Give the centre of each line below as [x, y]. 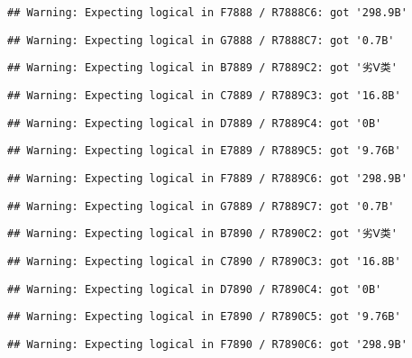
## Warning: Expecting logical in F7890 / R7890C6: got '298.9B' [207, 344]
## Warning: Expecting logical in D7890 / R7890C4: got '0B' [195, 289]
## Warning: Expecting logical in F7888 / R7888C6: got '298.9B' [207, 13]
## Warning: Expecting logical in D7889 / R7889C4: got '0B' [195, 123]
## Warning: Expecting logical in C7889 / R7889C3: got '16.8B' [204, 95]
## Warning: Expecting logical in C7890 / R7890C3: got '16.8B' [204, 261]
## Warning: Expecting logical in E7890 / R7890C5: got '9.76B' [204, 317]
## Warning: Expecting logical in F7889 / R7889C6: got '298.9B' [207, 178]
